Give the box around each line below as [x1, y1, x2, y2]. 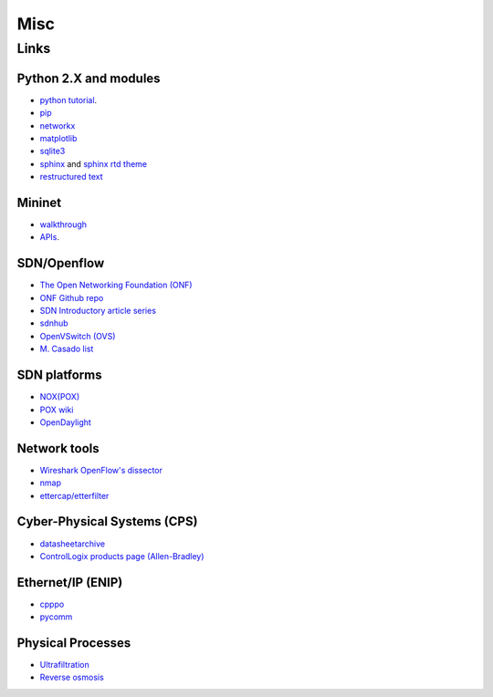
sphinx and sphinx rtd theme [39, 158, 148, 169]
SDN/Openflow [16, 255, 105, 271]
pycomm [39, 611, 73, 622]
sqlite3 [39, 146, 66, 157]
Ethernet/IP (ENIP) [16, 575, 123, 590]
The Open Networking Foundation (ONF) [39, 279, 193, 291]
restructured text [39, 172, 104, 182]
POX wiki [39, 404, 74, 415]
